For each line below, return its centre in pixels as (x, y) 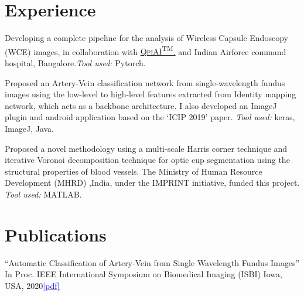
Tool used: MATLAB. (43, 194)
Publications (56, 234)
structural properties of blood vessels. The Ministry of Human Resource (134, 171)
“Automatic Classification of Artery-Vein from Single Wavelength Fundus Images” (152, 262)
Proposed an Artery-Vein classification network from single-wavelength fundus (145, 82)
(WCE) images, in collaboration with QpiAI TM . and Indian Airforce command (146, 50)
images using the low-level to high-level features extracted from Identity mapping (151, 94)
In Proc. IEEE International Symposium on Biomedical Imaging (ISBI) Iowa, (144, 274)
